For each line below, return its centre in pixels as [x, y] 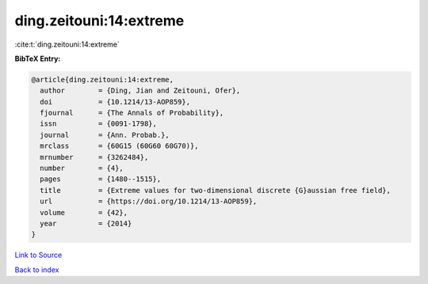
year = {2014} [86, 223]
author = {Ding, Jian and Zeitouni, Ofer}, [140, 91]
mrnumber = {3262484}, [94, 157]
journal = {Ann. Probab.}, [105, 135]
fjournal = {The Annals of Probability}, [132, 113]
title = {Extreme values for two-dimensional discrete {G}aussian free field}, [216, 190]
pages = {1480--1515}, [101, 179]
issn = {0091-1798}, [99, 124]
